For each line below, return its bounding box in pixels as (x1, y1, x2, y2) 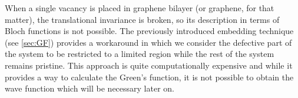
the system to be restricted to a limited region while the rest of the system (5, 48, 274, 60)
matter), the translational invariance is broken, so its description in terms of (5, 13, 280, 25)
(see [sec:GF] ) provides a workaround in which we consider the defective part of (5, 36, 292, 48)
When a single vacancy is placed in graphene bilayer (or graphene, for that (5, 2, 274, 13)
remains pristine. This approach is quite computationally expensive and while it (5, 59, 293, 71)
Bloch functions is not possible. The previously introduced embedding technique (5, 25, 294, 37)
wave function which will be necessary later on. (5, 82, 174, 94)
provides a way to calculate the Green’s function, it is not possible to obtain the (5, 70, 294, 83)
